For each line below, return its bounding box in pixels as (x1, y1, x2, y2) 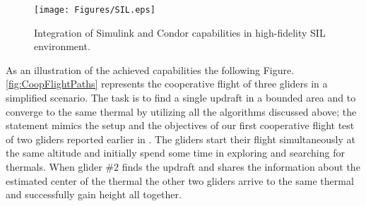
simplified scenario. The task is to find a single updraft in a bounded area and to (6, 90, 356, 105)
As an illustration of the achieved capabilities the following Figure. (6, 62, 295, 77)
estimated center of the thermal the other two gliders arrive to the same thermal (6, 173, 354, 188)
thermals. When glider (6, 159, 102, 174)
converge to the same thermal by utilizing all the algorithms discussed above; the (6, 104, 357, 119)
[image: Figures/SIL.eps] (34, 5, 155, 15)
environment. (34, 39, 90, 54)
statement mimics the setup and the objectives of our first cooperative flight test (6, 118, 355, 133)
